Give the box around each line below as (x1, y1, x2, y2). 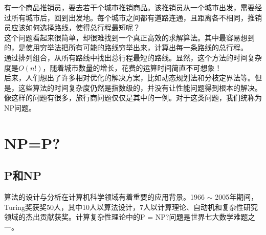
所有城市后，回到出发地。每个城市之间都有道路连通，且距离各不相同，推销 (11, 12, 262, 23)
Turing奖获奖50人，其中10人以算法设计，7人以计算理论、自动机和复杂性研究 (4, 201, 258, 212)
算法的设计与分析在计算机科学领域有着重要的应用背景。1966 (4, 191, 205, 202)
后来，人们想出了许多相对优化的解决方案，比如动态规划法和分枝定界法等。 (4, 72, 255, 83)
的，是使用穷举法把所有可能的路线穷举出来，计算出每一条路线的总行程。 (4, 42, 248, 53)
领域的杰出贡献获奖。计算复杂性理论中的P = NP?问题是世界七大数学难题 (4, 211, 248, 222)
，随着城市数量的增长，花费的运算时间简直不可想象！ (42, 62, 222, 73)
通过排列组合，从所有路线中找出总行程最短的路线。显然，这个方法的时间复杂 (4, 52, 262, 62)
